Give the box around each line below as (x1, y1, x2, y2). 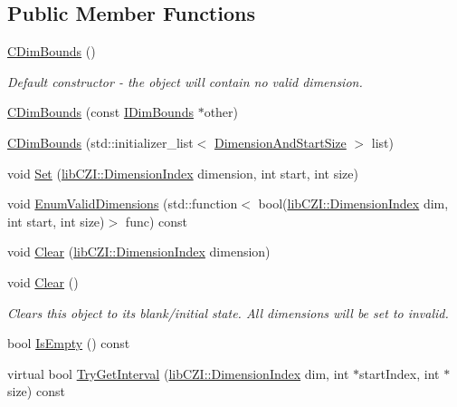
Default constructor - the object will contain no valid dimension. (7, 72, 363, 91)
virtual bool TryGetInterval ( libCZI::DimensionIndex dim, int (7, 363, 349, 383)
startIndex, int (359, 363, 440, 383)
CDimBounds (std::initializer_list (7, 132, 194, 151)
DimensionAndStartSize (214, 132, 347, 151)
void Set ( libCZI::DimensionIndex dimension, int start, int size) (7, 163, 358, 182)
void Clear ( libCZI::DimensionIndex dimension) (7, 242, 271, 261)
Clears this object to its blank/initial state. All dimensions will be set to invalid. (7, 303, 449, 322)
